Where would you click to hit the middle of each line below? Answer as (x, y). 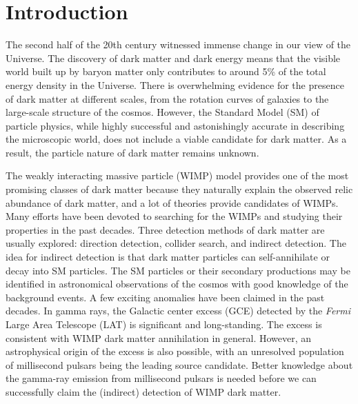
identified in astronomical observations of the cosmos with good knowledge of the (177, 284)
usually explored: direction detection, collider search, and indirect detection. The (176, 243)
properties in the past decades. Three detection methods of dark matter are (165, 229)
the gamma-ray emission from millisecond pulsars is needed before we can (161, 378)
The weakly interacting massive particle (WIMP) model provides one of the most (177, 175)
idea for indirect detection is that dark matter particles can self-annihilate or (168, 257)
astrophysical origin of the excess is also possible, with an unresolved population (175, 351)
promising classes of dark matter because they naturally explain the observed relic (179, 189)
